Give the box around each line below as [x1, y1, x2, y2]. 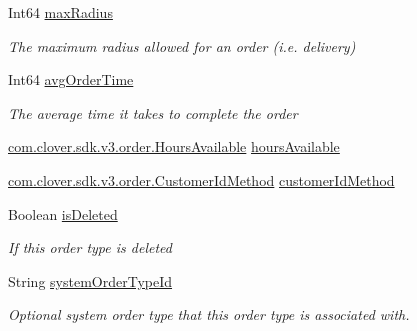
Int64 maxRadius [8, 2, 113, 22]
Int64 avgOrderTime [8, 69, 134, 90]
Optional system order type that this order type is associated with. [8, 304, 410, 325]
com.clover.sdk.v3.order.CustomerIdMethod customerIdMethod [8, 169, 395, 190]
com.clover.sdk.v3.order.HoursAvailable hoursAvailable [8, 136, 340, 157]
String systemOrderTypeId [8, 270, 173, 291]
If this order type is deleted [8, 237, 172, 258]
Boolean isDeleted [8, 203, 118, 224]
